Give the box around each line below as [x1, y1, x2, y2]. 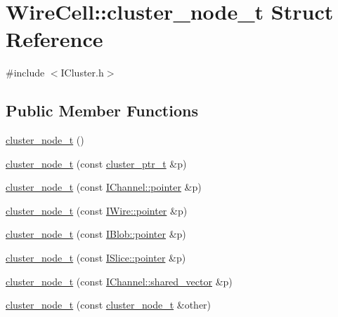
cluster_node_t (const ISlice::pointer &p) [6, 250, 186, 265]
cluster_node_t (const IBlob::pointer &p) [6, 227, 186, 241]
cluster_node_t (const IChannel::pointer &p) [6, 180, 202, 194]
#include [6, 65, 45, 80]
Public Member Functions [6, 100, 198, 121]
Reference [6, 25, 103, 53]
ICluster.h [60, 65, 104, 80]
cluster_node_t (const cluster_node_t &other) [6, 297, 212, 312]
